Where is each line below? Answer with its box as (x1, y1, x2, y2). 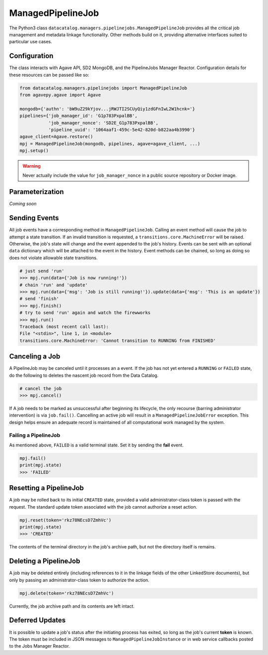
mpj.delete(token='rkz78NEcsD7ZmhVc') (19, 590, 114, 596)
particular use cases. (9, 39, 52, 45)
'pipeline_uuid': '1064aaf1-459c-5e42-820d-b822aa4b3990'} (48, 127, 196, 132)
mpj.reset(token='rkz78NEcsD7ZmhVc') (19, 517, 112, 523)
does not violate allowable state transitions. (9, 254, 98, 261)
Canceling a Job (9, 352, 61, 361)
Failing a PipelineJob (9, 432, 61, 438)
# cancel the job (19, 386, 62, 391)
